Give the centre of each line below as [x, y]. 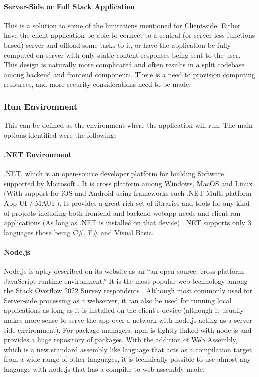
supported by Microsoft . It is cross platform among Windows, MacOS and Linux [128, 183]
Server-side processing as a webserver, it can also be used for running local [118, 300]
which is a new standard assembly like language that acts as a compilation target [128, 349]
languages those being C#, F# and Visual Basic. [79, 232]
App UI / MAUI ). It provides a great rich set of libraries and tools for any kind [127, 202]
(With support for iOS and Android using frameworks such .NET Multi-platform [128, 193]
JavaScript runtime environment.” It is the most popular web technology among [126, 280]
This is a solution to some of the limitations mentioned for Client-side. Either [122, 25]
